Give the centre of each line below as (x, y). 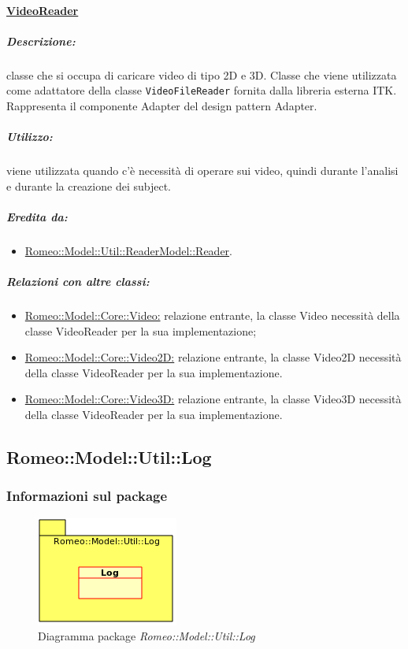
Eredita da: (37, 216)
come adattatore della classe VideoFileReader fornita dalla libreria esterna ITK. (202, 90)
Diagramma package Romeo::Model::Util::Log (147, 636)
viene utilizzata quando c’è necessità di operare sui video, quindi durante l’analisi (202, 171)
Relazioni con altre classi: (78, 282)
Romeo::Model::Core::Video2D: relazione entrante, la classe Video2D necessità (213, 357)
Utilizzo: (30, 137)
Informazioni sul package (87, 496)
